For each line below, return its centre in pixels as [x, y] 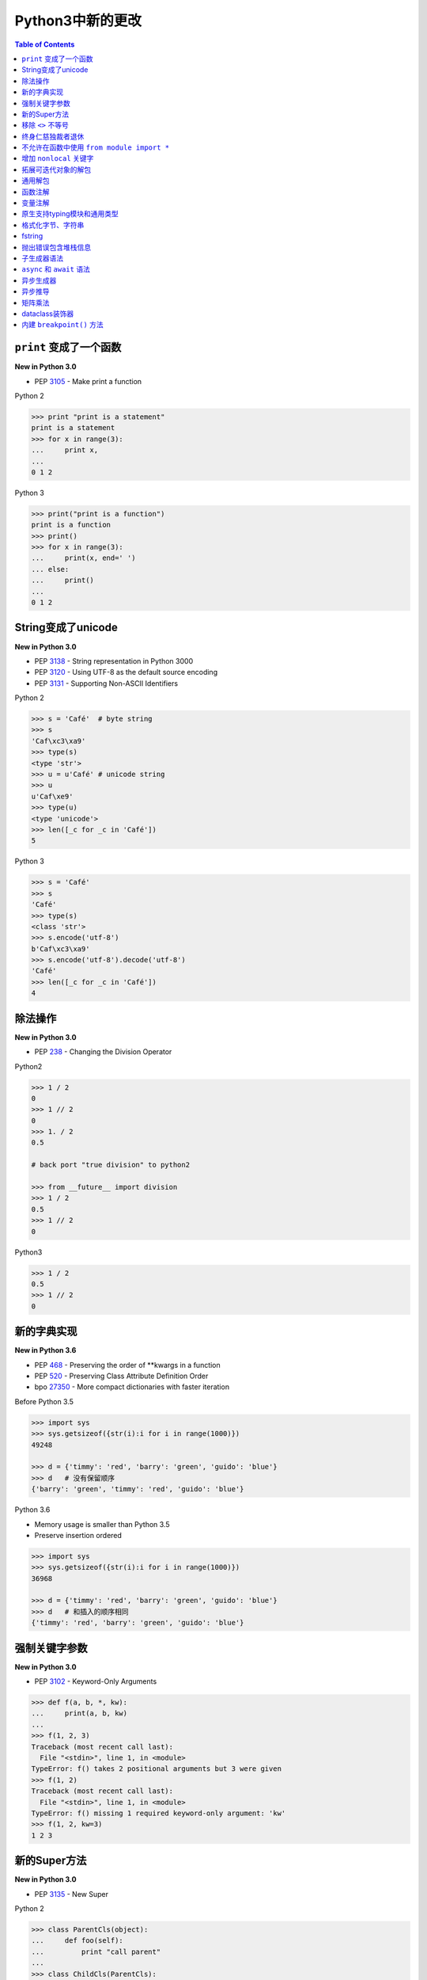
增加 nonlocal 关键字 [58, 158]
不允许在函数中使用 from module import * [96, 147]
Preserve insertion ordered [78, 1535]
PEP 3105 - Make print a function [88, 381]
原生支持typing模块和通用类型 [70, 214]
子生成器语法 [42, 258]
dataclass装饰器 [48, 314]
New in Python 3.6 [45, 1350]
